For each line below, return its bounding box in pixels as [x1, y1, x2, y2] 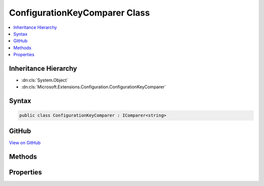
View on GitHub [9, 140, 41, 145]
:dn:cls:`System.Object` [21, 77, 68, 83]
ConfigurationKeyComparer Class [9, 7, 150, 18]
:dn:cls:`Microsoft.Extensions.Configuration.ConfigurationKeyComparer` [21, 84, 166, 90]
